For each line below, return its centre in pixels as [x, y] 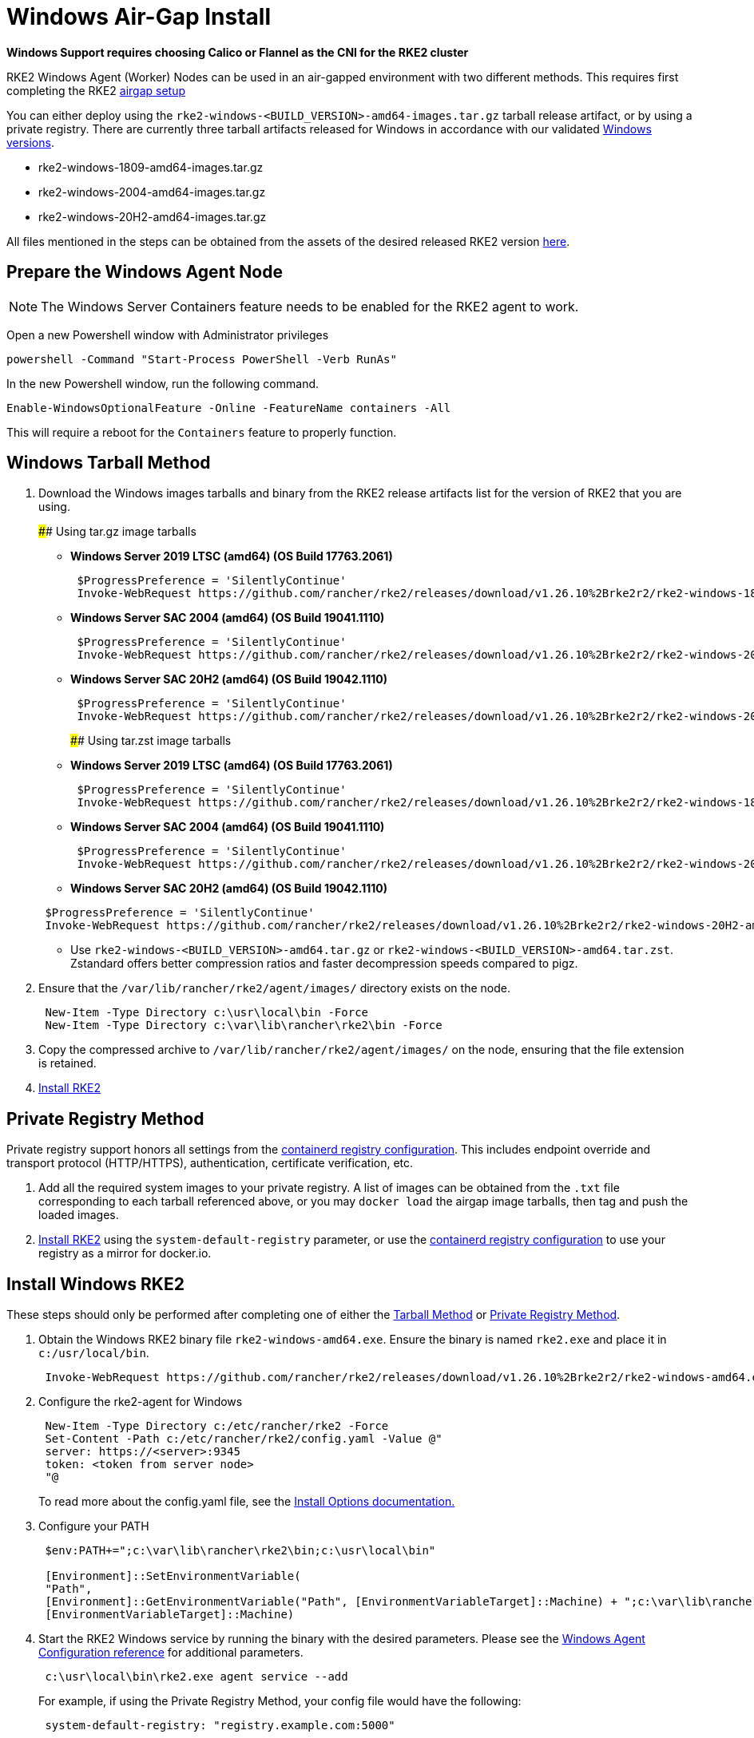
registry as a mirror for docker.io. [125, 1253]
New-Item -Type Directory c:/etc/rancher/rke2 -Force [217, 1426]
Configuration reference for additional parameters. [171, 1653]
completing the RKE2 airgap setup [96, 90]
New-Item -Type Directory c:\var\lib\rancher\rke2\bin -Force [244, 1025]
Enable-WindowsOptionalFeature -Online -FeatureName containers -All [229, 408]
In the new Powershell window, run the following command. [163, 383]
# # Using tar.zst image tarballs [151, 741]
